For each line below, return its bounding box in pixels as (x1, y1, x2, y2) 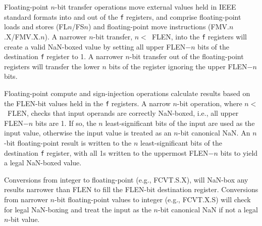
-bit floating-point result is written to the (4, 137, 132, 148)
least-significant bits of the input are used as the (105, 117, 255, 128)
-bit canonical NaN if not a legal (158, 204, 258, 214)
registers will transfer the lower (4, 61, 100, 71)
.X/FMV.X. (4, 31, 41, 41)
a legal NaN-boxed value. (4, 157, 82, 168)
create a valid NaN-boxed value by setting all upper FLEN (4, 41, 186, 52)
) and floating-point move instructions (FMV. (88, 21, 229, 32)
